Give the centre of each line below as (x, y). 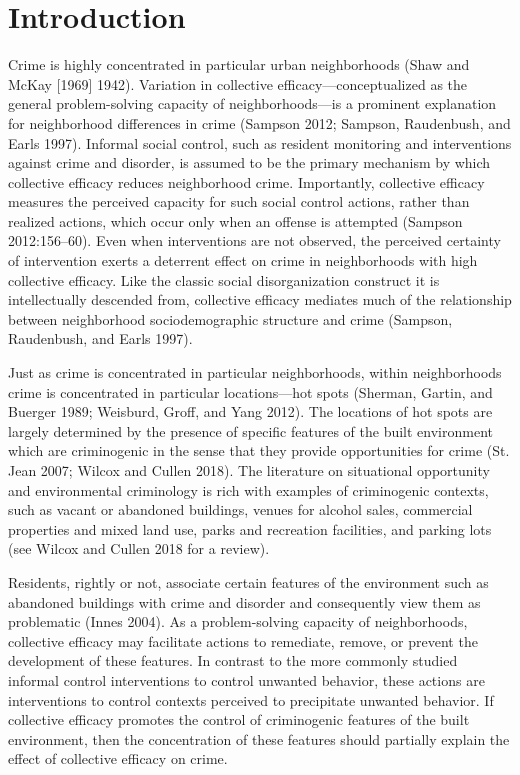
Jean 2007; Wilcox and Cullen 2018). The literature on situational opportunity (249, 470)
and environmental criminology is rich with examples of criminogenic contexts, (248, 489)
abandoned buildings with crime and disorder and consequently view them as (244, 601)
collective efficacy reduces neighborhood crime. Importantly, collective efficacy (246, 181)
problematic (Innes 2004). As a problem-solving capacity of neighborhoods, (238, 621)
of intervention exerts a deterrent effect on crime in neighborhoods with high (243, 260)
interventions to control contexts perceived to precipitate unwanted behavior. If (251, 699)
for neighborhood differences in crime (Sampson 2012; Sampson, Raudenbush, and (259, 122)
